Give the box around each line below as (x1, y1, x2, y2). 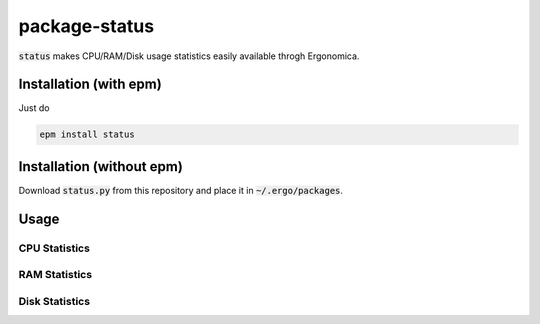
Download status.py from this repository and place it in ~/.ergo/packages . (18, 184, 344, 196)
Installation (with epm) (18, 76, 162, 93)
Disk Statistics (18, 294, 90, 308)
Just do (18, 102, 50, 114)
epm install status (39, 129, 135, 140)
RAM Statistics (18, 268, 93, 282)
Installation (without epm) (18, 158, 184, 175)
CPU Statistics (18, 241, 90, 255)
